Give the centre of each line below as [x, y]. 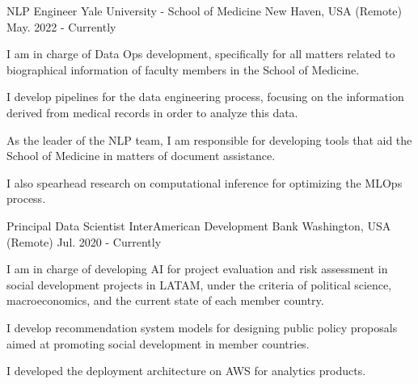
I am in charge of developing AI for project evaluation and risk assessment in [197, 269]
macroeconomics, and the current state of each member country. [165, 300]
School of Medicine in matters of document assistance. [141, 156]
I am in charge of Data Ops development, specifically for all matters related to [201, 54]
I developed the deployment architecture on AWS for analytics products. [186, 371]
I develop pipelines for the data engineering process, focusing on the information [205, 97]
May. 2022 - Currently [61, 26]
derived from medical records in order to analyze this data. [152, 112]
